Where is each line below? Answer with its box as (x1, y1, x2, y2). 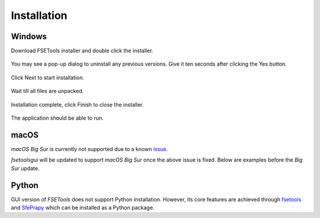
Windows (11, 31, 47, 41)
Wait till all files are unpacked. (11, 88, 84, 95)
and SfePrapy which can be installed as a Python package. (11, 204, 155, 211)
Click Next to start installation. (11, 74, 85, 81)
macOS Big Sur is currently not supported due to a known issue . (11, 145, 168, 152)
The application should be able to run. (11, 114, 104, 121)
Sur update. (11, 165, 40, 172)
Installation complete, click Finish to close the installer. (11, 101, 144, 108)
